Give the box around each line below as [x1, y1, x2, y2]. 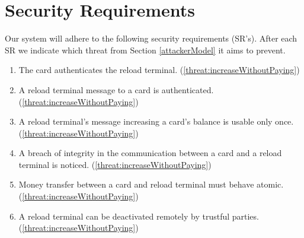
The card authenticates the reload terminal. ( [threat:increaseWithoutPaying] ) [18, 64, 300, 76]
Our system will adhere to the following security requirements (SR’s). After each [5, 32, 297, 45]
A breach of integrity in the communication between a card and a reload [18, 147, 282, 159]
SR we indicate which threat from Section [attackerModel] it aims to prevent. [5, 43, 286, 56]
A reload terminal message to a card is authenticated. [18, 83, 214, 96]
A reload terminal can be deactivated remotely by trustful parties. [18, 210, 259, 222]
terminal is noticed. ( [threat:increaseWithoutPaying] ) [18, 158, 212, 170]
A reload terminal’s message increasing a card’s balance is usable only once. [18, 115, 294, 128]
